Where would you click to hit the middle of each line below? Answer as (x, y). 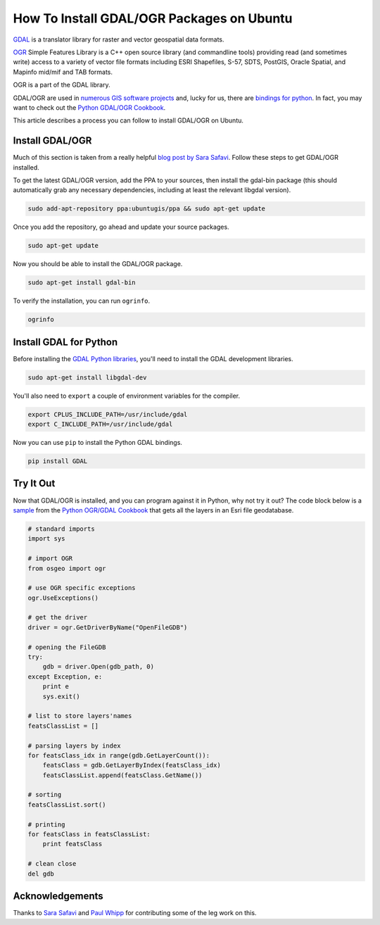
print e (56, 687)
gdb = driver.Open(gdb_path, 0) (99, 667)
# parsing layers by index (74, 745)
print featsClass (72, 844)
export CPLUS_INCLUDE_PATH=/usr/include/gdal (108, 414)
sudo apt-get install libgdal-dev (87, 377)
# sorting (45, 795)
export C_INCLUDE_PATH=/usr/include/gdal (100, 424)
